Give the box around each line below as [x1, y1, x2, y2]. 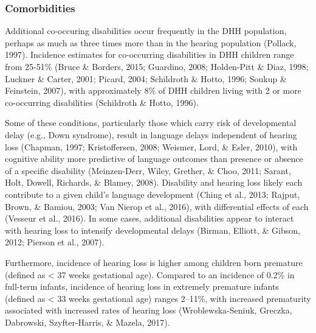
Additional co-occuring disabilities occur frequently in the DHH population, [5, 24, 287, 37]
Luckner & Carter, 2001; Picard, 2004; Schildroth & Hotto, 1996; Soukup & [5, 72, 287, 85]
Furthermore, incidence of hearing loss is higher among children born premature [5, 256, 303, 268]
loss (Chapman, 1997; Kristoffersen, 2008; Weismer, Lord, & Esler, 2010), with [5, 140, 298, 153]
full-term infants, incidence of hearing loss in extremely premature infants [5, 280, 279, 293]
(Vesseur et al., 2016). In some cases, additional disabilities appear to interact [5, 212, 294, 225]
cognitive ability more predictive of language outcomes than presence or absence [5, 152, 303, 165]
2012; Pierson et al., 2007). [5, 236, 105, 248]
